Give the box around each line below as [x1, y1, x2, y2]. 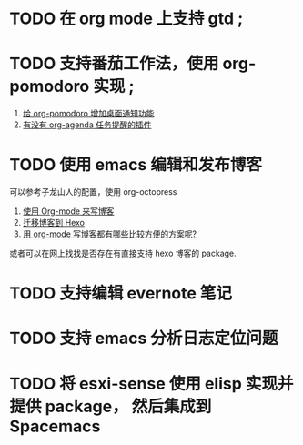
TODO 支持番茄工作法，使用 [9, 54, 219, 74]
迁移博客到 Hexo [22, 217, 85, 228]
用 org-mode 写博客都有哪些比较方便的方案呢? [22, 228, 197, 239]
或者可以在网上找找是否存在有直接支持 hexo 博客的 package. [9, 248, 237, 259]
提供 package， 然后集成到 [9, 396, 212, 417]
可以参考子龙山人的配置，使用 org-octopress [9, 187, 177, 197]
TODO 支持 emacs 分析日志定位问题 [9, 329, 278, 349]
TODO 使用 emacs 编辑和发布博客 [9, 155, 262, 176]
